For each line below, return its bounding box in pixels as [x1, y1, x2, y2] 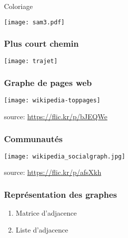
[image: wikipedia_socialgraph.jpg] [4, 153, 126, 160]
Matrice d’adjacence [15, 208, 77, 218]
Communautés [4, 132, 63, 145]
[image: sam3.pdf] [4, 18, 65, 26]
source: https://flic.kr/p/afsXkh [4, 167, 102, 177]
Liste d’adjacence [15, 224, 68, 235]
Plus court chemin [4, 37, 79, 50]
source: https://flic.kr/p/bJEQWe [4, 111, 108, 121]
